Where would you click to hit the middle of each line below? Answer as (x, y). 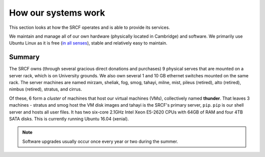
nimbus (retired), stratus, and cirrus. (46, 89)
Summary (24, 57)
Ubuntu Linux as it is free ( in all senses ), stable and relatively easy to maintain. (88, 43)
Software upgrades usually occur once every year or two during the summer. (100, 141)
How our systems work (57, 13)
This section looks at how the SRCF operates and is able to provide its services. (90, 27)
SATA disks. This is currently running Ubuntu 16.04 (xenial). (69, 119)
